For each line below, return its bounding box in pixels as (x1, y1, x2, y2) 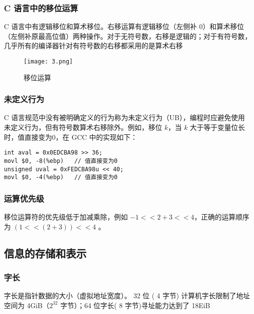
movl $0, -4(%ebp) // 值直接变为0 (4, 174, 118, 181)
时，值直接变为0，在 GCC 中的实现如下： (4, 131, 138, 142)
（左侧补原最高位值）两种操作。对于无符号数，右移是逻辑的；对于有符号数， (4, 31, 252, 41)
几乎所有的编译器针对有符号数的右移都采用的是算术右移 (4, 40, 183, 51)
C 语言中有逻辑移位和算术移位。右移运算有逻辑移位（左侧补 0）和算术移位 (4, 21, 244, 31)
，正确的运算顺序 (194, 212, 250, 222)
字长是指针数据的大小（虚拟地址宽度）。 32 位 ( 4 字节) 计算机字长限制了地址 (4, 290, 250, 301)
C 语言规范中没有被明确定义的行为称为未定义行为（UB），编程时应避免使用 (4, 112, 245, 123)
